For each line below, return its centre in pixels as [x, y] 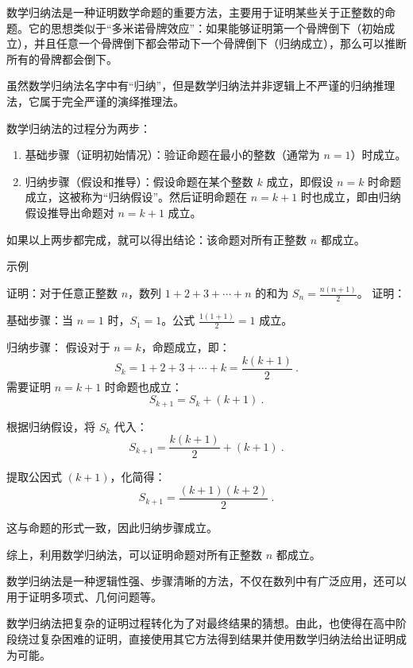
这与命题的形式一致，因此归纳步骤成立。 [112, 528]
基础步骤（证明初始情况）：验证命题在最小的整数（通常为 [172, 155]
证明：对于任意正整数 [62, 293]
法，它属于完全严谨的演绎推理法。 [95, 101]
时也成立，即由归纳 [351, 197]
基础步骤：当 [40, 320]
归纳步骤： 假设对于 [58, 347]
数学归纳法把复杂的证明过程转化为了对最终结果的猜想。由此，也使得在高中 [201, 623]
